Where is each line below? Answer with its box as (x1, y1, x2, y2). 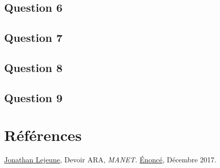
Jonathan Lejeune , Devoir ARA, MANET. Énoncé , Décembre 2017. (4, 154, 216, 165)
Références (4, 125, 82, 146)
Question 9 (4, 89, 63, 105)
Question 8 (4, 59, 63, 75)
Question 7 (4, 30, 63, 45)
